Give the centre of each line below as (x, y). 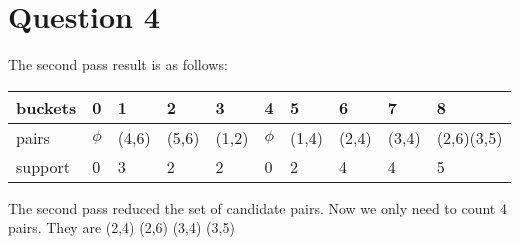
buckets (46, 107)
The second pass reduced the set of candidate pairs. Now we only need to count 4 (257, 207)
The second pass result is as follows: (118, 64)
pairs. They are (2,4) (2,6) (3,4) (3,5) (121, 227)
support (43, 166)
